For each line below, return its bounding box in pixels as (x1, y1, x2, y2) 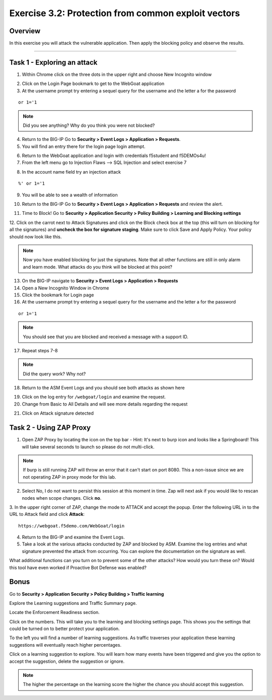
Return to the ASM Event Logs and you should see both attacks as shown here (22, 385, 185, 391)
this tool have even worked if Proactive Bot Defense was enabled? (9, 564, 147, 571)
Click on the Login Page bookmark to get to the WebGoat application (22, 81, 165, 87)
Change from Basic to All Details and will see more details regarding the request (22, 401, 188, 407)
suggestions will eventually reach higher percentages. (9, 642, 122, 648)
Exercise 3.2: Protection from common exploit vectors (9, 8, 240, 19)
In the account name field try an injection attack (22, 169, 121, 175)
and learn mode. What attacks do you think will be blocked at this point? (23, 264, 172, 270)
